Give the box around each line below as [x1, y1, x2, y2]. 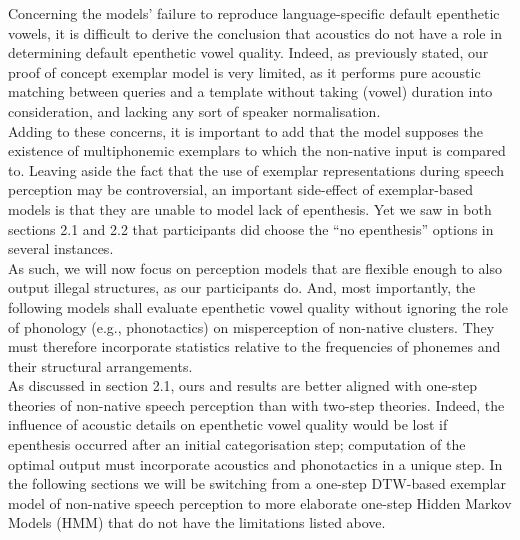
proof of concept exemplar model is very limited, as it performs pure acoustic [8, 61, 481, 82]
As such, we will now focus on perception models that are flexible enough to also [8, 257, 502, 278]
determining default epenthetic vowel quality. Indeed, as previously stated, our [8, 42, 489, 63]
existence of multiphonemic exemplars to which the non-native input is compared [8, 140, 506, 161]
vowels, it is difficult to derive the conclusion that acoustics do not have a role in [8, 22, 502, 43]
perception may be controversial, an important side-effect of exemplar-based [8, 179, 474, 200]
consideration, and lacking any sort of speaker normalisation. [8, 100, 381, 121]
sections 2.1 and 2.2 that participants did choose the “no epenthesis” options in [8, 218, 494, 239]
